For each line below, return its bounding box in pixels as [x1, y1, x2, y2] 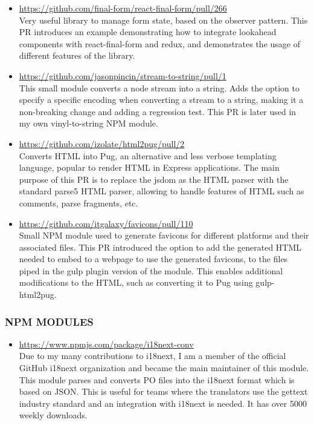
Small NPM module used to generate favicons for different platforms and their [19, 229, 309, 242]
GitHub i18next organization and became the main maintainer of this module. [19, 361, 309, 374]
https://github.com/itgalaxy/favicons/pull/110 [19, 217, 193, 229]
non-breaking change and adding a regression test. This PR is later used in [19, 105, 296, 117]
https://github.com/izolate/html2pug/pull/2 [19, 137, 185, 150]
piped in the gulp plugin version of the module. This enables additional [19, 264, 283, 277]
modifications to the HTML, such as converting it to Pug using [19, 276, 253, 289]
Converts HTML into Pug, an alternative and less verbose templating [19, 149, 277, 162]
